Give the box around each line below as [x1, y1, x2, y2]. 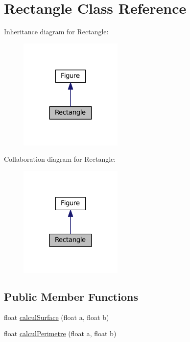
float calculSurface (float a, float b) [4, 312, 109, 322]
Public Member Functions [4, 289, 138, 304]
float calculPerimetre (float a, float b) [4, 328, 117, 339]
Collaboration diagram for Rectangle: [4, 154, 116, 164]
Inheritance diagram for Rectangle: [4, 26, 109, 37]
